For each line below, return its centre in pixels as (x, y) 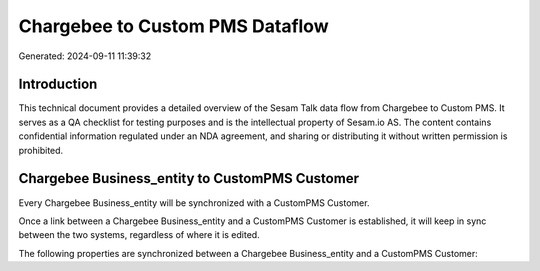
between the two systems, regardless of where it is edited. (139, 235)
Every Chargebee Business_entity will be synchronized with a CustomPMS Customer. (194, 202)
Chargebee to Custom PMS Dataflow (173, 26)
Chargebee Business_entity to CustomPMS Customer (189, 178)
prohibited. (41, 150)
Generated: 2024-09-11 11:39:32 (85, 56)
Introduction (58, 84)
